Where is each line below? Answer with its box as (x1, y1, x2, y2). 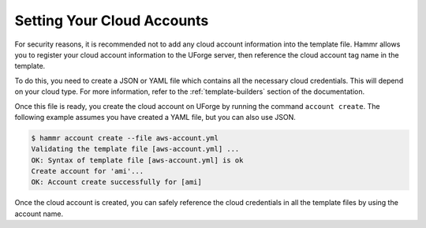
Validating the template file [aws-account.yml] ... (31, 144, 240, 154)
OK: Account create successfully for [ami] (31, 178, 203, 187)
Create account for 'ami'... (31, 166, 144, 176)
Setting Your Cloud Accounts (14, 12, 209, 29)
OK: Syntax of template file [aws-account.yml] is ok (31, 155, 244, 165)
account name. (14, 209, 63, 219)
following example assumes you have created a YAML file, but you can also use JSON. (14, 112, 296, 121)
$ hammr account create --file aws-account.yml (31, 133, 219, 142)
